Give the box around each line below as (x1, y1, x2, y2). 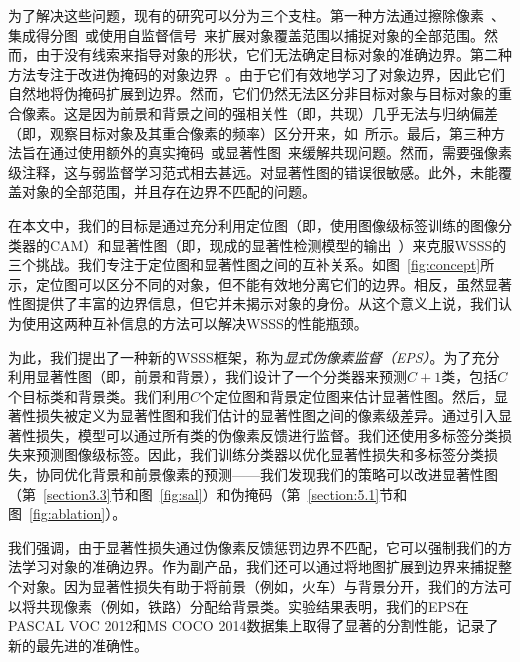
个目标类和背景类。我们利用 (8, 385, 190, 406)
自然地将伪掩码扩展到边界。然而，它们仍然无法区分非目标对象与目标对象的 (8, 83, 498, 104)
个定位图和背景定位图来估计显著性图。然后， (200, 385, 495, 406)
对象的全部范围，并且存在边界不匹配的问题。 (21, 181, 316, 202)
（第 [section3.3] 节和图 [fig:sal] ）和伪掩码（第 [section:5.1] (8, 483, 380, 504)
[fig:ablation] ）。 (29, 503, 127, 524)
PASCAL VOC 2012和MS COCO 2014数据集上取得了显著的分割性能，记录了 (8, 615, 499, 636)
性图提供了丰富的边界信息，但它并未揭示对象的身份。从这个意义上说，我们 (8, 293, 498, 314)
